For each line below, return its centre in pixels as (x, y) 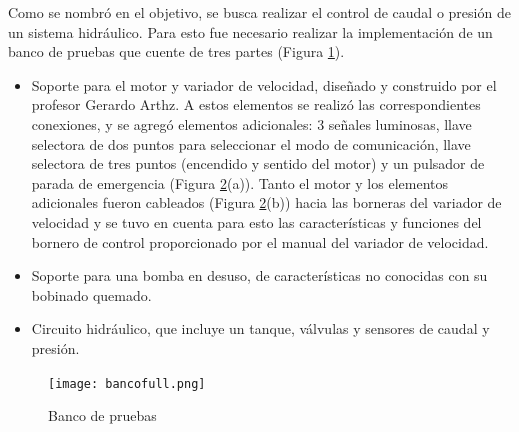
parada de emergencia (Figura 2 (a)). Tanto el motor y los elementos (239, 182)
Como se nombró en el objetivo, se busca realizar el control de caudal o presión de (259, 12)
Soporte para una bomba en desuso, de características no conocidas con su (259, 275)
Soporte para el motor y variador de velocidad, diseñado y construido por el (264, 84)
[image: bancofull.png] (127, 383)
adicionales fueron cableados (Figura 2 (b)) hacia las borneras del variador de (266, 202)
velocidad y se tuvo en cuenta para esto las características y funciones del (256, 221)
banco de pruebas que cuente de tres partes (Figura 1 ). (176, 51)
